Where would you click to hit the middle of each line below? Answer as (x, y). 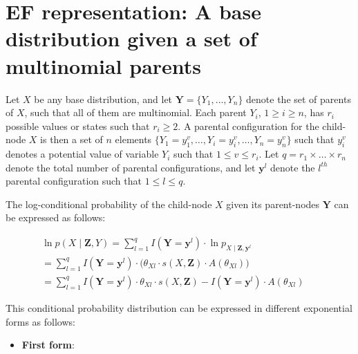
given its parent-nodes (273, 204)
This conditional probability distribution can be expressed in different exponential (179, 307)
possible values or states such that (78, 125)
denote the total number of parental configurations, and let (131, 167)
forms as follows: (40, 321)
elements (133, 139)
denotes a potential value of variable (82, 154)
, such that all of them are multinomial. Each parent (135, 112)
